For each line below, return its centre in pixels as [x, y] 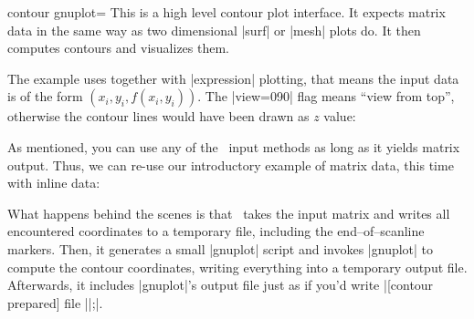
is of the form [45, 96]
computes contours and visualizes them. [118, 48]
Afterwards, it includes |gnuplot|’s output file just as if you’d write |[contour [221, 285]
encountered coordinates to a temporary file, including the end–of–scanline [216, 231]
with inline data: [54, 183]
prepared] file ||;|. [55, 302]
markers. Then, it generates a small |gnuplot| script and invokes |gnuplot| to [221, 248]
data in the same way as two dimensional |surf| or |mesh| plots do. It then [214, 30]
